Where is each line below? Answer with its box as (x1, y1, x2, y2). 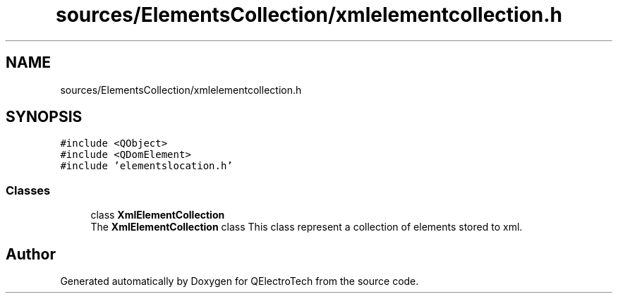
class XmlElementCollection (90, 209, 225, 221)
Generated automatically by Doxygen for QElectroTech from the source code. (60, 275, 419, 288)
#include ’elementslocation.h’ (60, 160, 233, 172)
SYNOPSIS (6, 108, 83, 126)
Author (6, 245, 56, 263)
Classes (6, 183, 51, 197)
